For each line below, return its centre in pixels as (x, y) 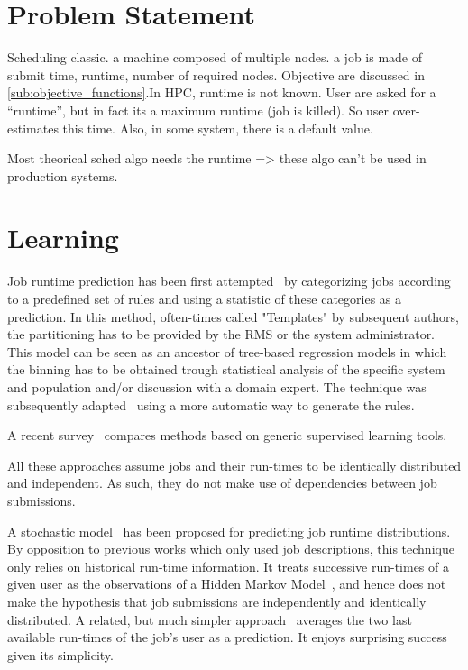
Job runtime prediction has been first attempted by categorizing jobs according (229, 281)
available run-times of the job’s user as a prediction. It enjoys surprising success (227, 637)
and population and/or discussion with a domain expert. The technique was (217, 386)
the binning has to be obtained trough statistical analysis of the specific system (226, 369)
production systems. (63, 175)
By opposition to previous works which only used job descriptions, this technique (231, 549)
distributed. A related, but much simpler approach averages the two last (210, 619)
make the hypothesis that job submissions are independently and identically (217, 601)
